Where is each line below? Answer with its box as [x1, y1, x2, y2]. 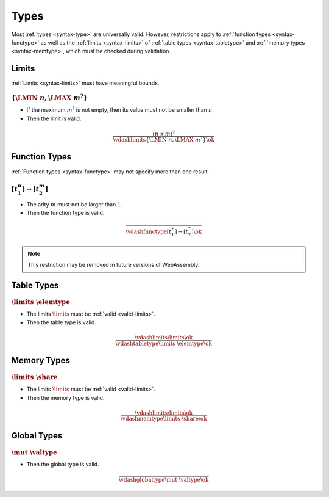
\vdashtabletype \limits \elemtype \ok [115, 339, 213, 347]
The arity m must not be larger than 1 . [26, 200, 123, 208]
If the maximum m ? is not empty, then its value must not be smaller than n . [26, 106, 214, 114]
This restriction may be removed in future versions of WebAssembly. [27, 261, 200, 269]
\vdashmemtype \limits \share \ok [120, 415, 207, 422]
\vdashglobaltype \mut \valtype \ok [119, 476, 209, 484]
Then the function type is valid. [26, 209, 105, 217]
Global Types [11, 430, 63, 441]
